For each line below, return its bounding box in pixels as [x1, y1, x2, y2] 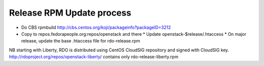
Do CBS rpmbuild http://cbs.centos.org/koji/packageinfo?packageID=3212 [21, 24, 171, 30]
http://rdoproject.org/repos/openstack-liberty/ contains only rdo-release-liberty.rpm [9, 54, 178, 60]
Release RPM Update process [9, 7, 132, 18]
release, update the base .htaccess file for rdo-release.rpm [21, 38, 140, 44]
